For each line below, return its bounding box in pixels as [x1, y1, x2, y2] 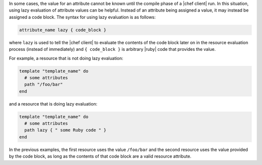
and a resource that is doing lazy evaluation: [9, 101, 98, 106]
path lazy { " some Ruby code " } [24, 127, 107, 133]
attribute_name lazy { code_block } [19, 27, 107, 32]
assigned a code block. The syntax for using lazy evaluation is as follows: [9, 14, 156, 20]
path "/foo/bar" [24, 82, 63, 87]
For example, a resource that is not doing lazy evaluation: [9, 55, 124, 61]
